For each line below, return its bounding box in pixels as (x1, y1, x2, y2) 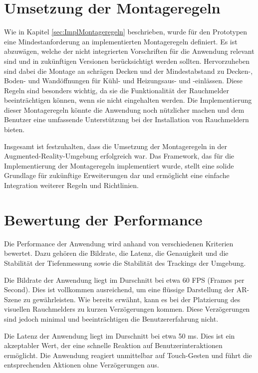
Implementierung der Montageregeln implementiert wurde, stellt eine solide (4, 160, 234, 171)
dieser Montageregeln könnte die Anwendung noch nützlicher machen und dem (4, 104, 245, 115)
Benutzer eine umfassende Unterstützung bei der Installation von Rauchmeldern (4, 114, 249, 125)
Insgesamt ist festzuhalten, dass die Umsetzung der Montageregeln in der (4, 141, 228, 151)
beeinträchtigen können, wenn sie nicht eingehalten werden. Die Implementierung (4, 95, 252, 105)
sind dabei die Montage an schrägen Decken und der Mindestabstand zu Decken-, (4, 65, 253, 76)
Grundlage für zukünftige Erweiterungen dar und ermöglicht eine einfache (4, 170, 230, 181)
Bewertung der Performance (4, 209, 203, 229)
